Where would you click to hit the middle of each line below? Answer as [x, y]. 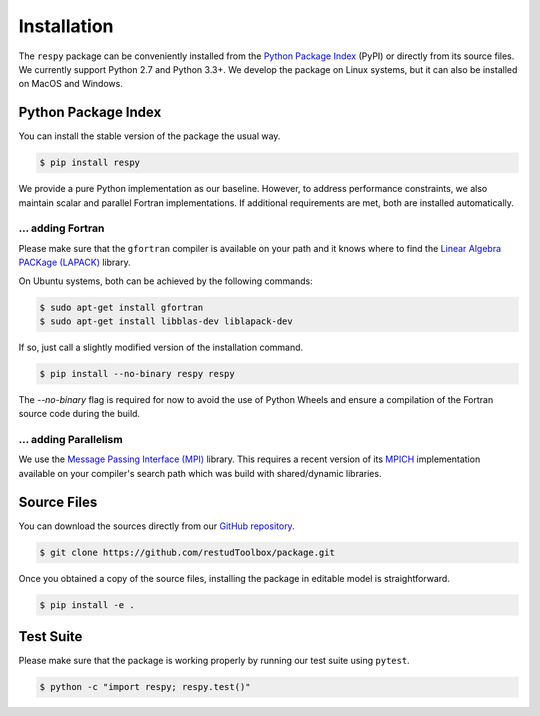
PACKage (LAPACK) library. [74, 262]
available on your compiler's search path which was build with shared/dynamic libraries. [200, 473]
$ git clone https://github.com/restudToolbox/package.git [187, 552]
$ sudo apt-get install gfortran [121, 307]
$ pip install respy [89, 163]
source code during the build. [79, 414]
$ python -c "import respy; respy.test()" [145, 687]
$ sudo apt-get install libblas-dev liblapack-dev [166, 321]
